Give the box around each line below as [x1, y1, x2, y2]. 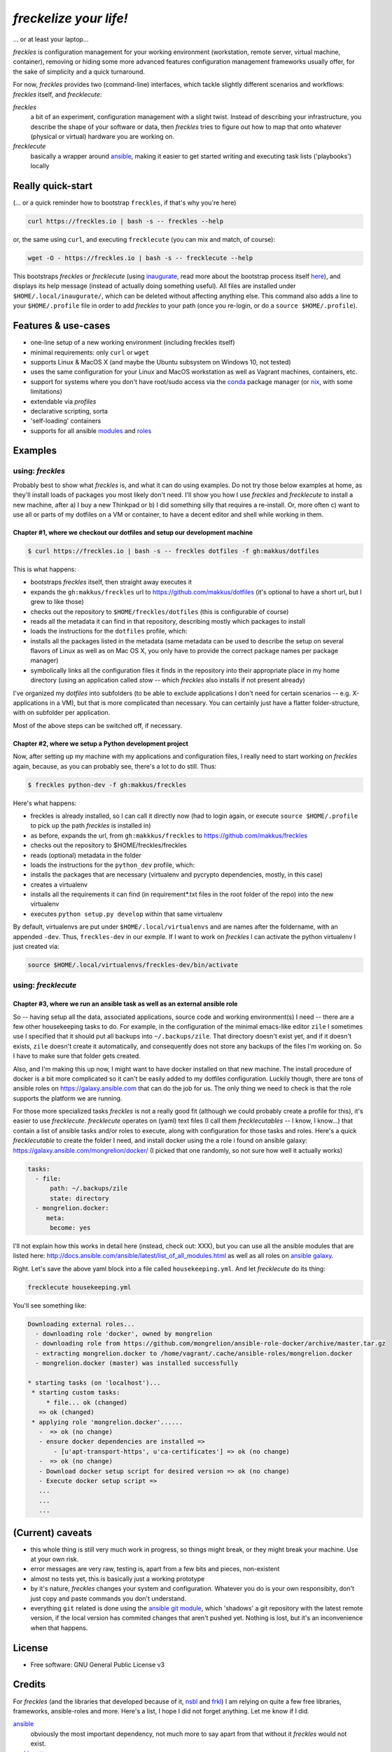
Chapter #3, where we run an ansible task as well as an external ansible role [13, 999, 238, 1008]
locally [30, 162, 50, 170]
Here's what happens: [13, 799, 77, 807]
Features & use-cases [13, 320, 111, 332]
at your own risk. [30, 1555, 79, 1563]
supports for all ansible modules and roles [30, 426, 152, 434]
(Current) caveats [13, 1526, 92, 1538]
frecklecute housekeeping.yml [27, 1283, 132, 1291]
